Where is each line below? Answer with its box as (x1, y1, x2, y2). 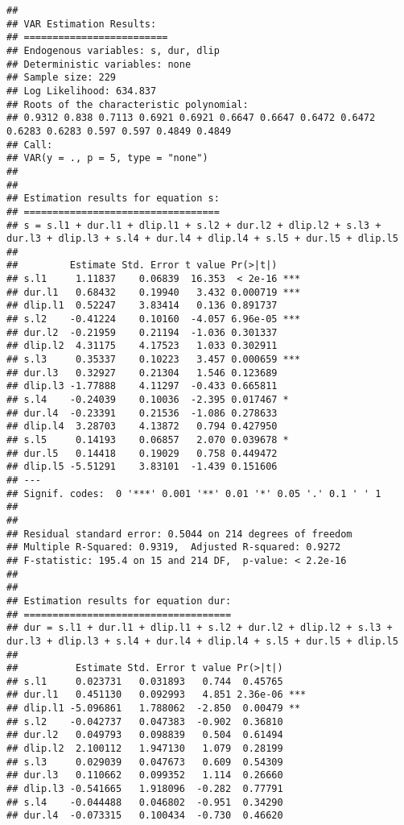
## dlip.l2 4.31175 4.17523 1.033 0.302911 (6, 340, 278, 352)
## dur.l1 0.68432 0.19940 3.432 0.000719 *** (6, 286, 301, 298)
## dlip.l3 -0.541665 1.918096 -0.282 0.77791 (6, 783, 283, 795)
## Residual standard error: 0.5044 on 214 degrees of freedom (6, 528, 352, 540)
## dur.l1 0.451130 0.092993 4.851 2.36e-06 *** (6, 689, 307, 701)
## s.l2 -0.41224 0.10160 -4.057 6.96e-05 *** (6, 313, 301, 325)
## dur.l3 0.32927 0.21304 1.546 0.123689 (6, 367, 278, 379)
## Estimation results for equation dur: (6, 595, 232, 607)
